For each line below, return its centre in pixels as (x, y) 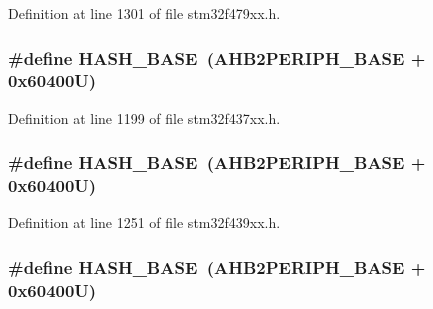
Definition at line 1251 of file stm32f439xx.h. (144, 222)
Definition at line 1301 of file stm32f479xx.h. (144, 13)
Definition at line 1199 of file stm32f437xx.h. (144, 117)
